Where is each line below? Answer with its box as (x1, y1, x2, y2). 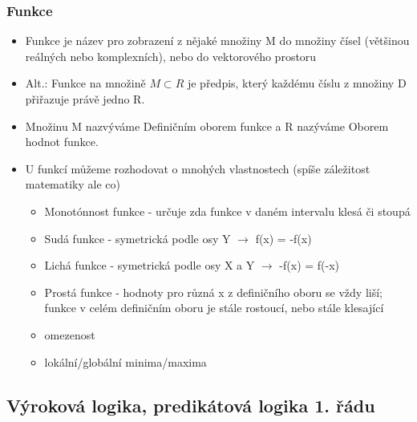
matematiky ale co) (25, 176, 120, 193)
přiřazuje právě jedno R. (25, 91, 145, 107)
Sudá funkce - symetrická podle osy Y (44, 229, 231, 246)
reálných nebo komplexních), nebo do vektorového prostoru (25, 47, 317, 64)
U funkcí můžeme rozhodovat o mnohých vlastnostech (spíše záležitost (25, 160, 370, 177)
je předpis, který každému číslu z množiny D (187, 75, 407, 91)
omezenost (44, 326, 95, 343)
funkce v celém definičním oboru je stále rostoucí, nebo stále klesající (44, 299, 384, 316)
